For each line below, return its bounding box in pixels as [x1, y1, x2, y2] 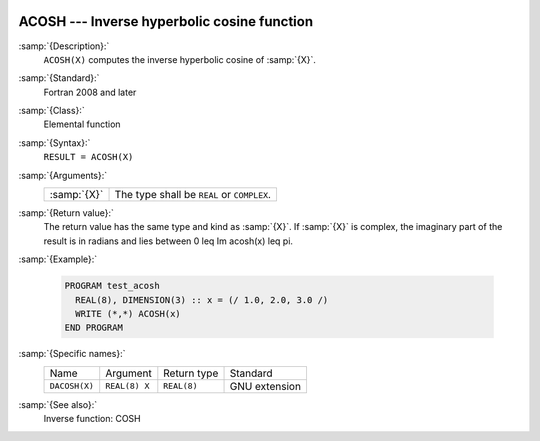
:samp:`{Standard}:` [18, 72, 100, 84]
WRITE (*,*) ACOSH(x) [75, 308, 182, 319]
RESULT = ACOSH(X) [43, 151, 134, 163]
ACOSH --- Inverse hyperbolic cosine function [18, 13, 314, 30]
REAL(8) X [105, 381, 150, 392]
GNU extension [229, 379, 302, 393]
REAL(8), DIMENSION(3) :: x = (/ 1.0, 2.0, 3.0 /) [75, 294, 329, 305]
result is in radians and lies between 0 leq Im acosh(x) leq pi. [43, 235, 294, 247]
